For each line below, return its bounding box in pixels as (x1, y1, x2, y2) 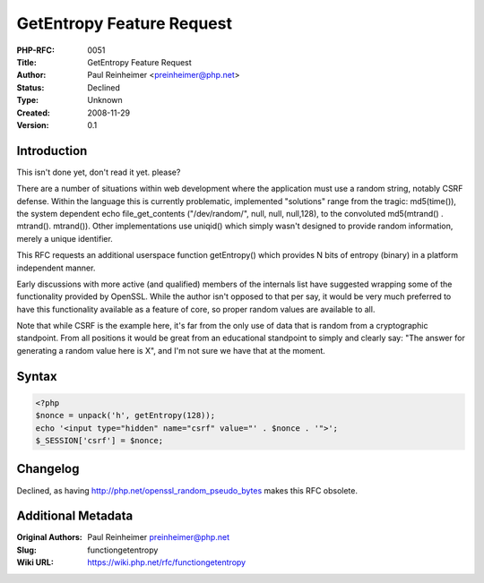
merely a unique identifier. (16, 233, 114, 244)
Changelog (16, 461, 80, 476)
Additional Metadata (16, 509, 134, 524)
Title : (16, 56, 38, 67)
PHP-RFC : (16, 45, 56, 56)
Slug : (16, 544, 38, 555)
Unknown (87, 95, 123, 106)
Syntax (16, 368, 57, 384)
